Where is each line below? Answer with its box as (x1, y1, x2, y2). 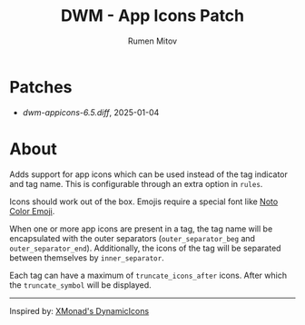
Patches (9, 76, 73, 97)
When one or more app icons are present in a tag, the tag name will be (9, 223, 273, 234)
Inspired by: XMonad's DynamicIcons (9, 305, 150, 316)
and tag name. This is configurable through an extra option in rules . (9, 178, 263, 189)
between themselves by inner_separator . (9, 251, 165, 263)
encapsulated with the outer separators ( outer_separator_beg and (9, 232, 256, 243)
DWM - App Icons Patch (60, 5, 245, 26)
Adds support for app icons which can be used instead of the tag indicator (9, 169, 288, 180)
